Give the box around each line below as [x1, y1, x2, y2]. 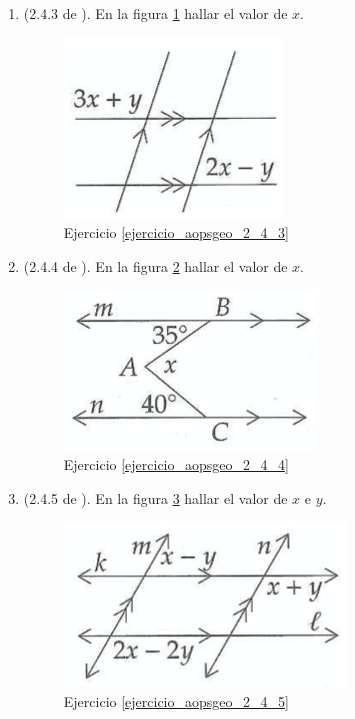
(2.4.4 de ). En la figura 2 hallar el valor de [23, 255, 288, 276]
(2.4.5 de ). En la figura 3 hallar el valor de [23, 487, 288, 508]
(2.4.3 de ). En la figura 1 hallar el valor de [23, 3, 288, 23]
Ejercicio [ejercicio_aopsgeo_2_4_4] [63, 453, 289, 474]
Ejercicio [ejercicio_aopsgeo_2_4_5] [63, 690, 289, 711]
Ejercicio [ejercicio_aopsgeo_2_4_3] [63, 222, 289, 243]
